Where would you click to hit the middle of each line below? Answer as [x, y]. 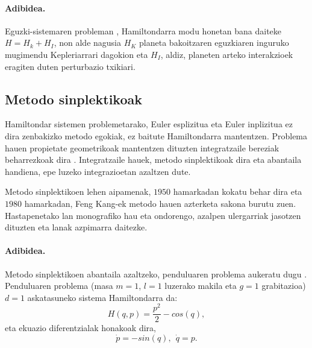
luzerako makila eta [201, 286]
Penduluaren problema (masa [59, 286]
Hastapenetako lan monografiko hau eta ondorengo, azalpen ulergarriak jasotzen [153, 215]
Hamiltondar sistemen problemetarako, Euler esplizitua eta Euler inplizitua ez [149, 124]
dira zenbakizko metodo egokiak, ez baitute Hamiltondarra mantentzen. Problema [156, 135]
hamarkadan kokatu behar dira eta [238, 191]
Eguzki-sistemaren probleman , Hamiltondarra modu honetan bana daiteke [143, 30]
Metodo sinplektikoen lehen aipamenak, [78, 191]
